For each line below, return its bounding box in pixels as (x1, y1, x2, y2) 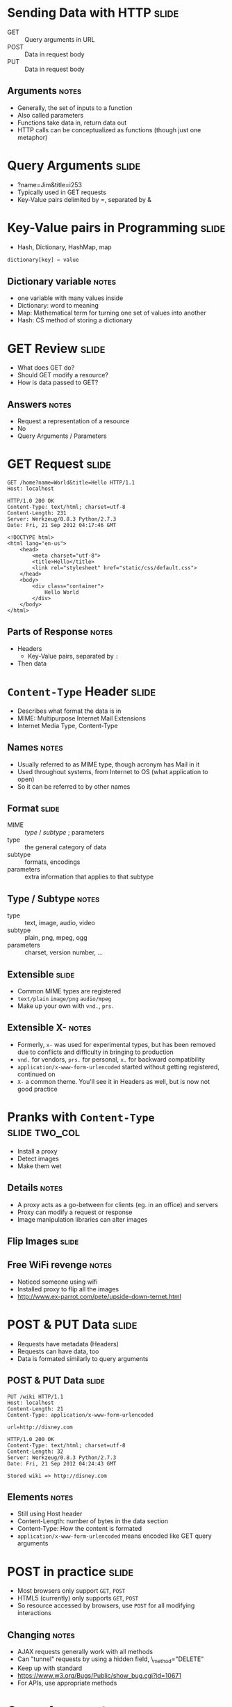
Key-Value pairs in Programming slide (7, 219, 226, 235)
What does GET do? (17, 363, 75, 372)
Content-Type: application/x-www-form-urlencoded (7, 1411, 154, 1418)
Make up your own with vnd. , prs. (17, 1002, 115, 1010)
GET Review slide (7, 340, 106, 356)
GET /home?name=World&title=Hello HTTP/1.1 (7, 479, 135, 486)
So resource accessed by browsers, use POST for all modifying (17, 1601, 195, 1610)
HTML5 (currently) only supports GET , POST (17, 1594, 139, 1603)
